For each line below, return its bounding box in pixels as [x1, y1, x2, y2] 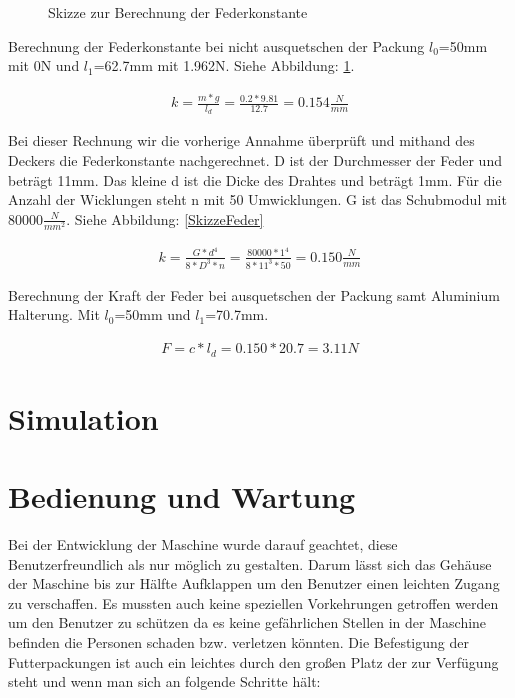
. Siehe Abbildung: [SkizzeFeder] [66, 208, 264, 229]
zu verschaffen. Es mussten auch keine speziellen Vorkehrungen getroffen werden [8, 592, 499, 613]
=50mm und [114, 304, 191, 325]
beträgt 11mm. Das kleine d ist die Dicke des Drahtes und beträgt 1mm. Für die [8, 169, 502, 190]
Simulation [8, 397, 159, 438]
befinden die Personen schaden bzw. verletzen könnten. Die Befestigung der [8, 632, 469, 652]
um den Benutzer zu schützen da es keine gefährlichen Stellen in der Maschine [8, 612, 487, 633]
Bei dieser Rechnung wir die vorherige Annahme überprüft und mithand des [8, 130, 475, 151]
